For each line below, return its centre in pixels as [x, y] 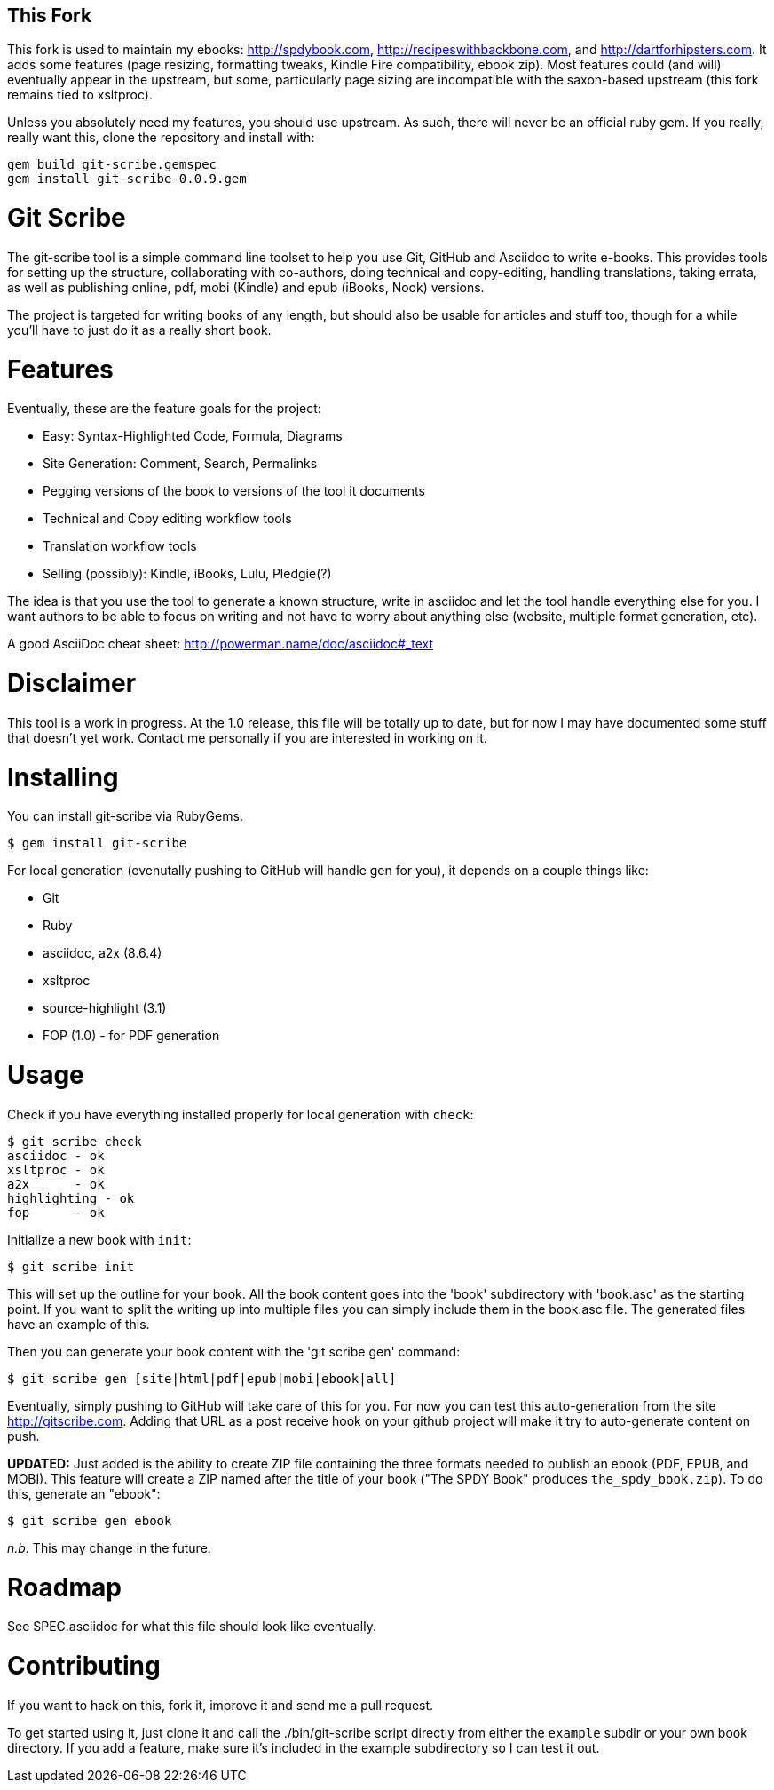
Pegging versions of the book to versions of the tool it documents [234, 491]
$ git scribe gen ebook [90, 1520]
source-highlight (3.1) [105, 1008]
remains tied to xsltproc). [80, 95]
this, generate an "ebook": [84, 1493]
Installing [63, 777]
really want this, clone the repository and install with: [161, 138]
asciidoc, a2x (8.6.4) [103, 953]
